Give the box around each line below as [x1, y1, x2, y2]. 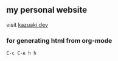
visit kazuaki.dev [6, 21, 49, 28]
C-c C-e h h [6, 50, 36, 57]
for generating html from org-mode [6, 36, 113, 45]
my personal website [6, 5, 88, 15]
